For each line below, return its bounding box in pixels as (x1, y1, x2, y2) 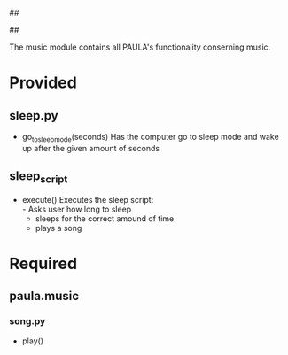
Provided (9, 73, 77, 93)
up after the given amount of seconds (21, 143, 160, 153)
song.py (9, 315, 46, 328)
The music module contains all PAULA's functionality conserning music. (9, 42, 271, 52)
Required (9, 253, 78, 274)
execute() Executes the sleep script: (21, 194, 154, 205)
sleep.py (9, 108, 59, 123)
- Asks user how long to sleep (21, 204, 132, 214)
